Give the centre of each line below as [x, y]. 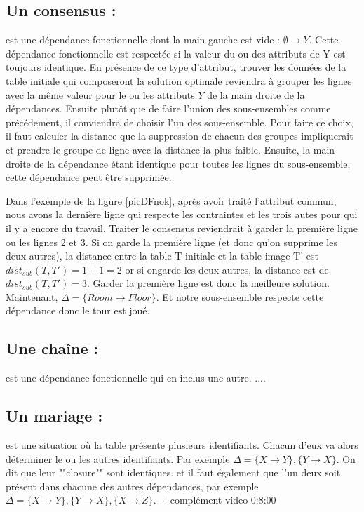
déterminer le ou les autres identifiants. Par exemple [118, 458]
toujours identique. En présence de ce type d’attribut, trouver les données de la [176, 67]
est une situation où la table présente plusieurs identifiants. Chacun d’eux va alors [182, 445]
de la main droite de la [256, 94]
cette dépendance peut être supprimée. [89, 177]
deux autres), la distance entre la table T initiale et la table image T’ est [162, 256]
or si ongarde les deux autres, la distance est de [227, 269]
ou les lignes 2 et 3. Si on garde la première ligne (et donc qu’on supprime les [171, 242]
